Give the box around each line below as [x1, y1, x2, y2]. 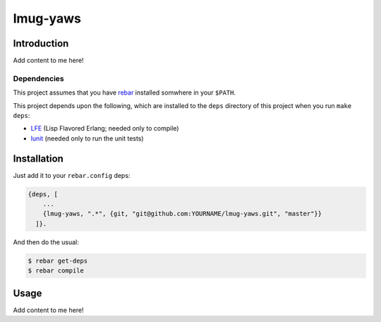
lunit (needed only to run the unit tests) [30, 134, 144, 143]
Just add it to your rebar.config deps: [13, 171, 131, 179]
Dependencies [13, 73, 65, 83]
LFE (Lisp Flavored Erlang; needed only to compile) [30, 124, 179, 133]
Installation [13, 153, 64, 165]
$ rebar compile [28, 267, 85, 275]
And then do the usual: [13, 237, 79, 246]
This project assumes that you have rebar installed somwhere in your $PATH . [13, 88, 236, 97]
